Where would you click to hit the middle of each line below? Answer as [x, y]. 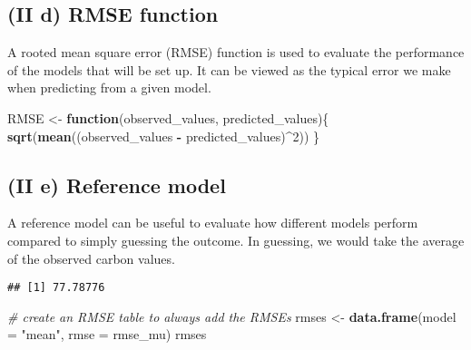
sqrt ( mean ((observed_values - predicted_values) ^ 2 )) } [164, 136]
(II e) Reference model [117, 185]
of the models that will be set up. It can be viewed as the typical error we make [229, 69]
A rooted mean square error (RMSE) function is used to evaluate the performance [236, 52]
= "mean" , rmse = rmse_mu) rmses [107, 334]
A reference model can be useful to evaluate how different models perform [213, 223]
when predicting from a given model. [109, 87]
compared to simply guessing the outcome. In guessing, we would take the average [236, 240]
